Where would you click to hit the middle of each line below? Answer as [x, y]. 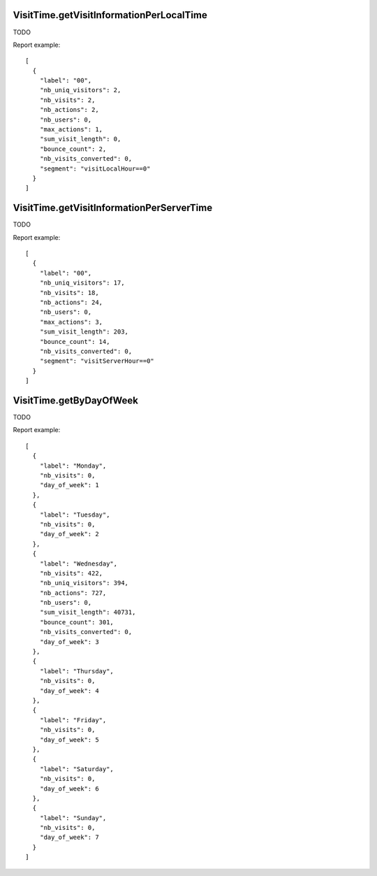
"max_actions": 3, [71, 322]
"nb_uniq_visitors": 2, [80, 90]
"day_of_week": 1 [69, 485]
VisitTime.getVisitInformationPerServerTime [113, 208]
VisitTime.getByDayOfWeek [76, 400]
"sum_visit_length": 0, [80, 139]
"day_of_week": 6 [69, 789]
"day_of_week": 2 [69, 534]
